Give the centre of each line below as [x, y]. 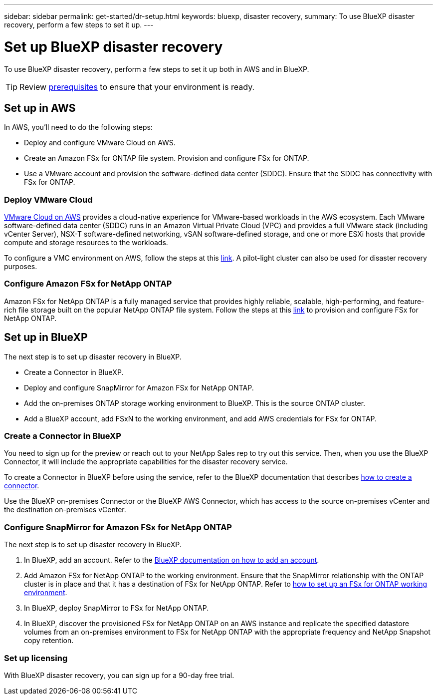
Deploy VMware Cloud [48, 199]
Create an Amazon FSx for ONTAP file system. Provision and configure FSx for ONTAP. [167, 158]
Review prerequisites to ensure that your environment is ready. [137, 87]
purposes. [21, 267]
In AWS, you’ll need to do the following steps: [78, 127]
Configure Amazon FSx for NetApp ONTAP [88, 284]
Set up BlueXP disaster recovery [113, 47]
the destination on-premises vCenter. [65, 510]
